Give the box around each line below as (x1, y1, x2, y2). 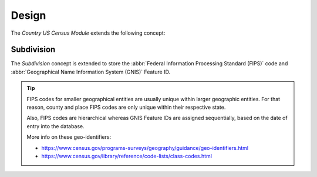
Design (11, 9, 46, 22)
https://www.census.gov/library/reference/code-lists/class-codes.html (41, 152, 213, 159)
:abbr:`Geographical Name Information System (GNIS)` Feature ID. (11, 68, 170, 75)
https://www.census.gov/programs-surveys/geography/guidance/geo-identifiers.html (41, 144, 249, 151)
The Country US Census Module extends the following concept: (11, 29, 166, 36)
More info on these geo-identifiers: (26, 133, 112, 141)
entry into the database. (26, 122, 85, 129)
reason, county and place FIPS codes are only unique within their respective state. (26, 103, 226, 111)
